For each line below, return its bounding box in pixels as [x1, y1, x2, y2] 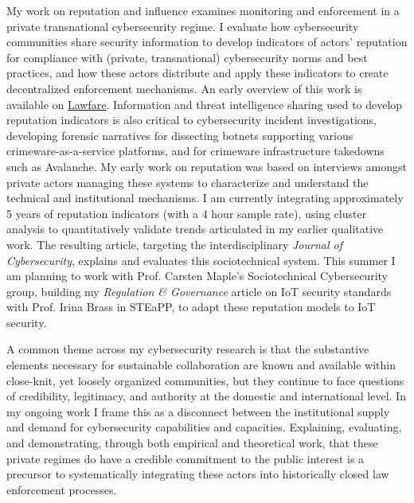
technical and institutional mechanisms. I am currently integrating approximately [6, 189, 404, 206]
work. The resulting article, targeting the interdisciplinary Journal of [6, 236, 342, 252]
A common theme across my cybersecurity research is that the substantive [6, 341, 369, 357]
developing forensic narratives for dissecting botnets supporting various [6, 127, 353, 143]
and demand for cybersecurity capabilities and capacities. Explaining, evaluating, [6, 419, 402, 435]
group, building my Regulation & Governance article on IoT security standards [6, 283, 392, 299]
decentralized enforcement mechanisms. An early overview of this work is [6, 80, 362, 96]
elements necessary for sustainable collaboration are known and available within [6, 357, 396, 373]
